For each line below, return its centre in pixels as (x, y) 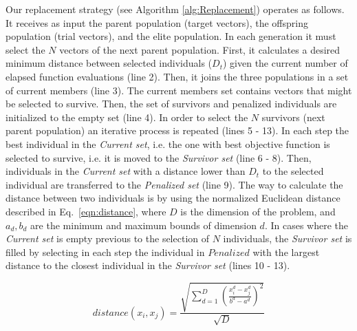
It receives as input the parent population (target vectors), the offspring (157, 22)
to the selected (293, 171)
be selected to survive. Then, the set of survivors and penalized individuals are (171, 104)
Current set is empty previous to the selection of (108, 238)
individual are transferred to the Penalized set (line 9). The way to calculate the (174, 184)
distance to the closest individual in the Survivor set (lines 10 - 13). (148, 265)
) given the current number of (285, 63)
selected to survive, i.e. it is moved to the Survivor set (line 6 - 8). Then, (159, 157)
